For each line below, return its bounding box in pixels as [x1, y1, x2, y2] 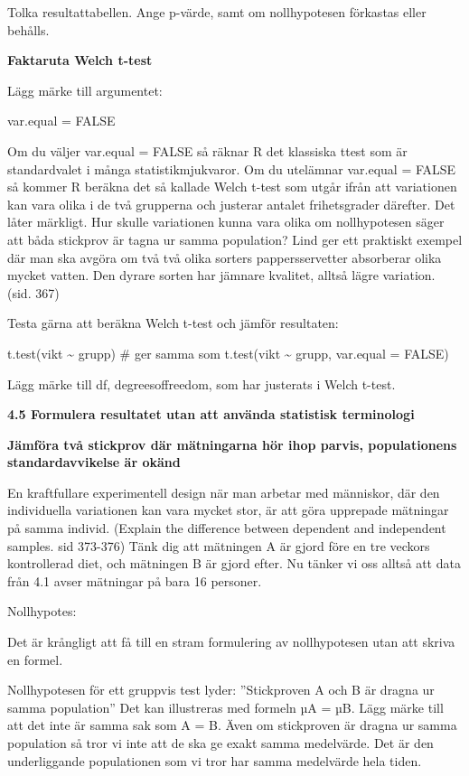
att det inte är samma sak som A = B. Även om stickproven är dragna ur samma [7, 715, 457, 734]
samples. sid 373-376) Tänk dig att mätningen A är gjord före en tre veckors [7, 536, 430, 555]
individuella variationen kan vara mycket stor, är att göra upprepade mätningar [7, 500, 449, 519]
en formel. [7, 650, 63, 668]
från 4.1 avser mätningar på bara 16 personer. [7, 571, 262, 590]
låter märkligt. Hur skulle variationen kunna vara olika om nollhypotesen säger [7, 212, 445, 231]
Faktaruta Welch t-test [7, 51, 153, 70]
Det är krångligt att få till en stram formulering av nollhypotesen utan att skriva [7, 632, 455, 651]
